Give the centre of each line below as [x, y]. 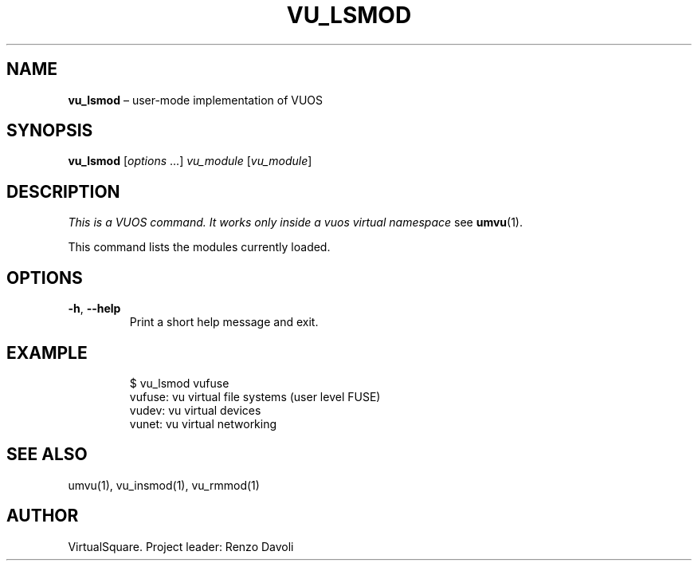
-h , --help [94, 309]
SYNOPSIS [50, 131]
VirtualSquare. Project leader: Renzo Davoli [181, 546]
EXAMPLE [47, 352]
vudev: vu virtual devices [195, 410]
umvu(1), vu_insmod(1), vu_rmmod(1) [164, 485]
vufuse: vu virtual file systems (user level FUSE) [255, 396]
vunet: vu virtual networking [203, 423]
